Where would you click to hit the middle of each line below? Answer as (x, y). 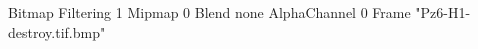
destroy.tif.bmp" (57, 31)
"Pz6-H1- (443, 12)
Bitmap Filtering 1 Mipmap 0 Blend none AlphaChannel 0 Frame (209, 12)
